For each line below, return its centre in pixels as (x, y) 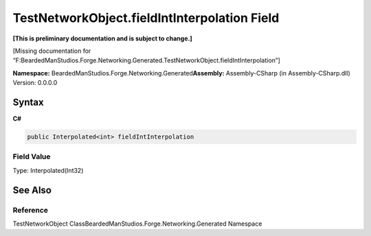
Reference (30, 210)
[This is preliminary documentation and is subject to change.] (102, 38)
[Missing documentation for (52, 51)
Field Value (32, 156)
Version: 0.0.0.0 (35, 83)
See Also (32, 190)
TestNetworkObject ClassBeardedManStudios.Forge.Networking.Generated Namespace (137, 224)
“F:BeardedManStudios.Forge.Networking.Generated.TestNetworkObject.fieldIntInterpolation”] (147, 60)
